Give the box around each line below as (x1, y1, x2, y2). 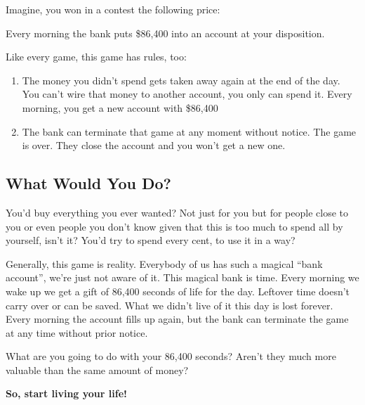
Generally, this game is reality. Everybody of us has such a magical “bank (6, 256, 323, 271)
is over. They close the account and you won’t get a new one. (22, 138, 286, 153)
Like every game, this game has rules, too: (6, 49, 187, 64)
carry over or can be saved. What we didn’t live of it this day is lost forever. (6, 297, 333, 312)
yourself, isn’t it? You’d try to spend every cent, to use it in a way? (6, 233, 296, 247)
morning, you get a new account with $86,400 (22, 100, 218, 115)
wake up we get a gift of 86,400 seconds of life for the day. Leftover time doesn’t (6, 283, 350, 298)
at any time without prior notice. (6, 325, 148, 340)
